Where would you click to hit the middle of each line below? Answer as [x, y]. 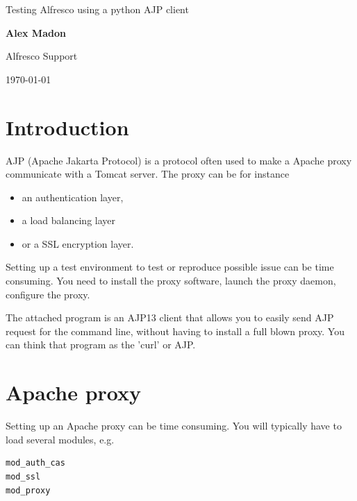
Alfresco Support [42, 56]
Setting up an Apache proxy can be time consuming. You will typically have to [174, 426]
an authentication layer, [73, 197]
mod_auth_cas [35, 463]
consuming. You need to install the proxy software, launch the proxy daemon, [171, 281]
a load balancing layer [69, 220]
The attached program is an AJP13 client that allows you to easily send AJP [170, 317]
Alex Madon [36, 32]
